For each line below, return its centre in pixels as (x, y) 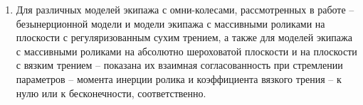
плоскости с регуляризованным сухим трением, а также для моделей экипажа (184, 37)
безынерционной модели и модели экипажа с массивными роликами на (170, 23)
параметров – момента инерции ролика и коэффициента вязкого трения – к (179, 78)
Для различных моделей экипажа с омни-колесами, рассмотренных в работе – (185, 9)
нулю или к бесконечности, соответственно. (111, 93)
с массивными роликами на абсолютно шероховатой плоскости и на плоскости (186, 51)
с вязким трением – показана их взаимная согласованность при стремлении (179, 65)
